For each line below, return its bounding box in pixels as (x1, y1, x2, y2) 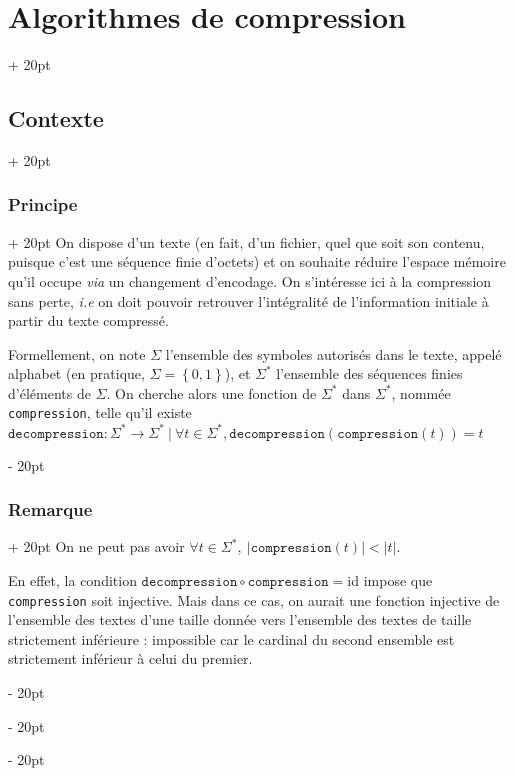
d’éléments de (8, 382, 91, 403)
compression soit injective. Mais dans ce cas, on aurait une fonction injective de (8, 589, 500, 610)
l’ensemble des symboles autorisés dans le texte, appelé (165, 343, 502, 364)
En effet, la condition (8, 570, 137, 591)
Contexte (8, 103, 104, 134)
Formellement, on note (8, 343, 146, 364)
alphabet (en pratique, (8, 363, 145, 384)
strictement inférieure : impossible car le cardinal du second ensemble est (8, 628, 455, 649)
